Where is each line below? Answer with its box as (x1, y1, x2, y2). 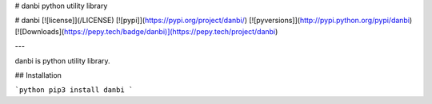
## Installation (14, 70, 62, 79)
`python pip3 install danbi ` (14, 86, 134, 94)
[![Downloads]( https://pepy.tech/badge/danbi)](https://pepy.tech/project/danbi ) (14, 26, 278, 36)
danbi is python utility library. (14, 56, 111, 65)
